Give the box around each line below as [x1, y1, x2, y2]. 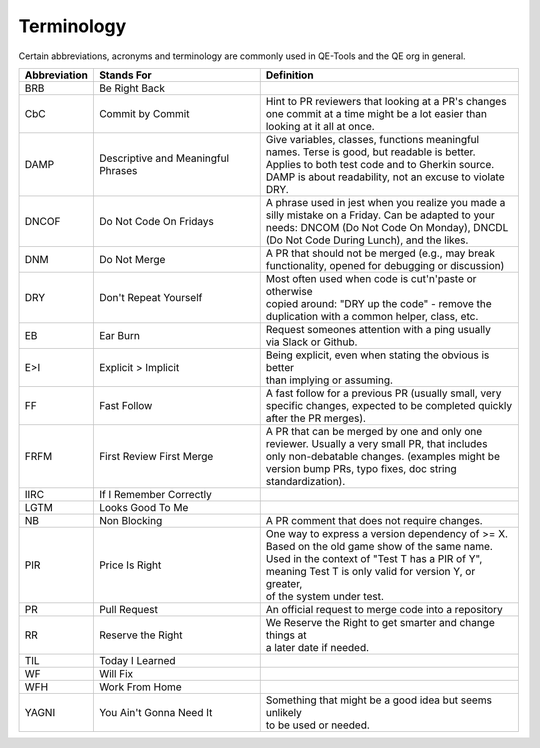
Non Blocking [98, 513, 163, 527]
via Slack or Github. [265, 335, 358, 349]
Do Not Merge [98, 252, 166, 266]
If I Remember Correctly [98, 487, 212, 501]
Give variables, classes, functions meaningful [265, 132, 480, 146]
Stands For [98, 68, 152, 82]
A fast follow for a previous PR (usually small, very [265, 386, 502, 400]
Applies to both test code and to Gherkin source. [265, 157, 495, 171]
